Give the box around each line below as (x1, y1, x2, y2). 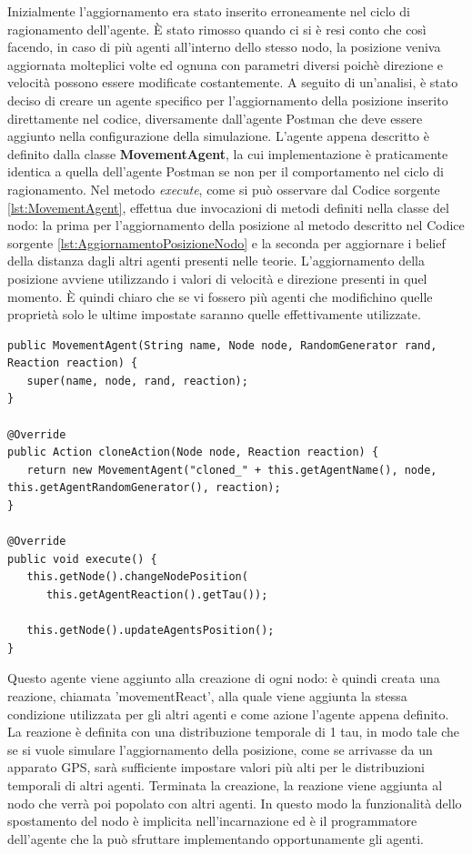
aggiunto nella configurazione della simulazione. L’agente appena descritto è (7, 126, 429, 146)
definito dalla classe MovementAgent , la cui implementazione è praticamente (7, 144, 448, 163)
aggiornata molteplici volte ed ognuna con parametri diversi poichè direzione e (7, 55, 443, 74)
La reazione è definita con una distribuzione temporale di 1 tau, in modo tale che (7, 722, 459, 741)
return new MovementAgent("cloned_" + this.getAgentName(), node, (26, 463, 437, 477)
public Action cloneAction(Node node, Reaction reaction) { (7, 446, 379, 459)
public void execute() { (7, 552, 157, 566)
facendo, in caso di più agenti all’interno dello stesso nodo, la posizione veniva (7, 37, 441, 56)
